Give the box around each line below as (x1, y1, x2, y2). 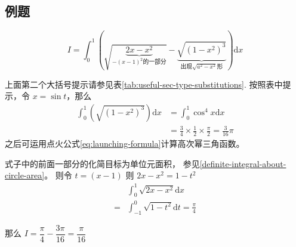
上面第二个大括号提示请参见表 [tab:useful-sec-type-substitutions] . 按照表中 (5, 78, 283, 90)
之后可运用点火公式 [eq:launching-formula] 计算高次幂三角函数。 (5, 137, 245, 150)
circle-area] (5, 169, 45, 181)
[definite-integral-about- (199, 157, 286, 169)
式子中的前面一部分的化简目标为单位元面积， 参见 (5, 157, 200, 169)
